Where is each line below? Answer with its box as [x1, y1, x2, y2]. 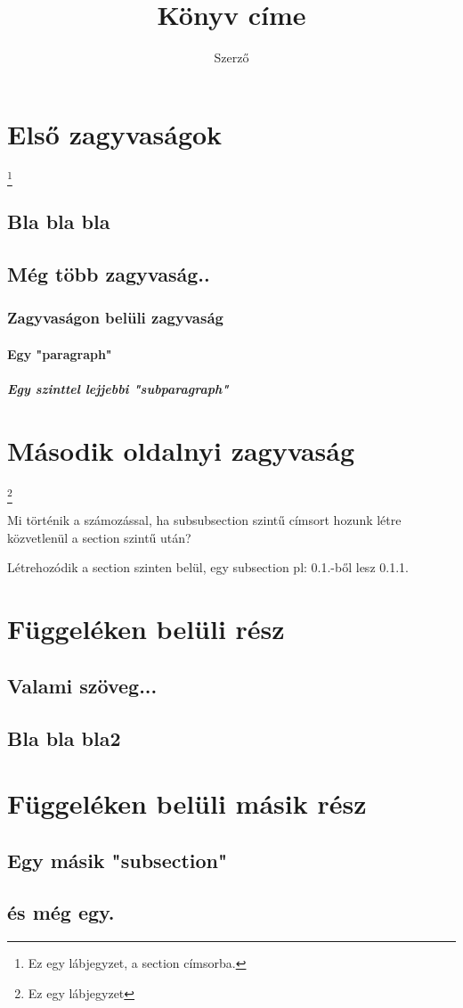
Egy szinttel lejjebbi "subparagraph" [7, 380, 229, 398]
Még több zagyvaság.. [7, 260, 210, 288]
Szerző [214, 48, 249, 67]
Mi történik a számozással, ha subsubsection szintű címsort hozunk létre [7, 511, 402, 529]
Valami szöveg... [7, 671, 158, 699]
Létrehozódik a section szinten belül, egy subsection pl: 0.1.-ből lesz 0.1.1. [7, 558, 409, 577]
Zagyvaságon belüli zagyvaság [7, 307, 223, 329]
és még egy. [7, 898, 115, 926]
